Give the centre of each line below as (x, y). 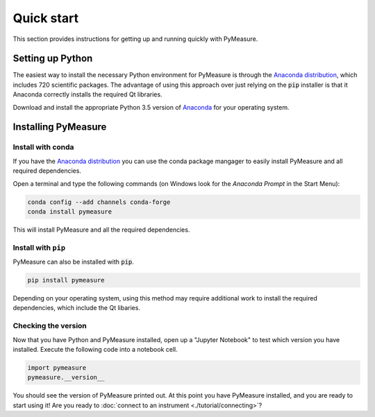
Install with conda (43, 147)
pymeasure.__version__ (66, 377)
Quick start (46, 18)
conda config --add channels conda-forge (99, 202)
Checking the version (50, 326)
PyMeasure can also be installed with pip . (74, 262)
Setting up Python (53, 59)
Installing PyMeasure (60, 127)
